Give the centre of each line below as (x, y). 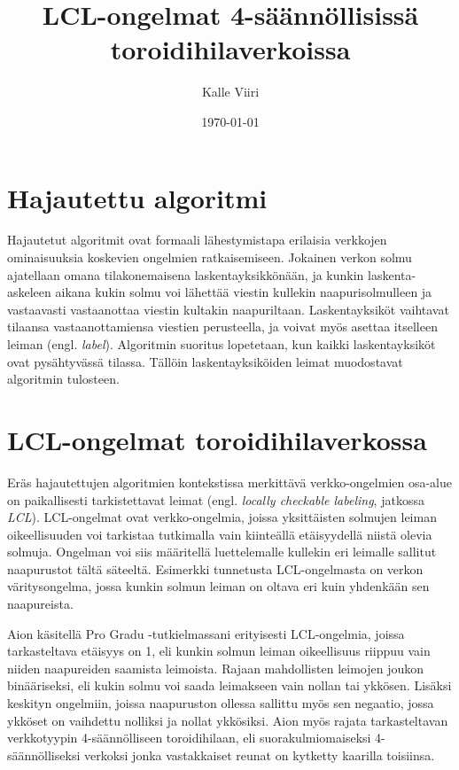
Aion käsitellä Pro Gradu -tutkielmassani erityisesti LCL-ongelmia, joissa (206, 633)
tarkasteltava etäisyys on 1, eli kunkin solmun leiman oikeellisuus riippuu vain (219, 651)
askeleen (29, 292)
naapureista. (40, 604)
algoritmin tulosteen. (63, 379)
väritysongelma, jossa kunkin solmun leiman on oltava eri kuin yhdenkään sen (218, 586)
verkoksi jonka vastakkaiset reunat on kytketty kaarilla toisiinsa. (259, 754)
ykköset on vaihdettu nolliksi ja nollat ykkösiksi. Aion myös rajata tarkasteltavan (228, 720)
